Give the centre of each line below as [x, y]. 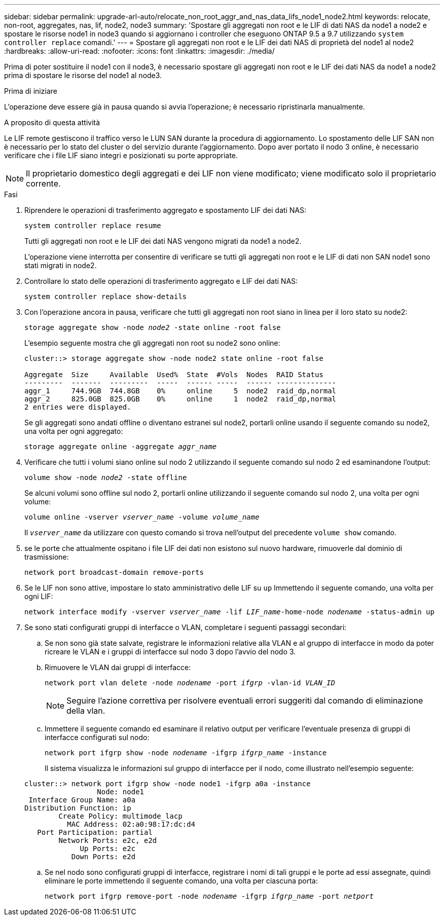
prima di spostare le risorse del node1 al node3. [83, 75]
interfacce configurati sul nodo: [97, 737]
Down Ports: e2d [103, 857]
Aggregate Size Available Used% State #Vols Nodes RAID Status [174, 375]
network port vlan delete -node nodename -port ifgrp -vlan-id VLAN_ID [190, 683]
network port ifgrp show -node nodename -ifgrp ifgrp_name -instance [186, 753]
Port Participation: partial [95, 832]
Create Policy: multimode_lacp [120, 816]
